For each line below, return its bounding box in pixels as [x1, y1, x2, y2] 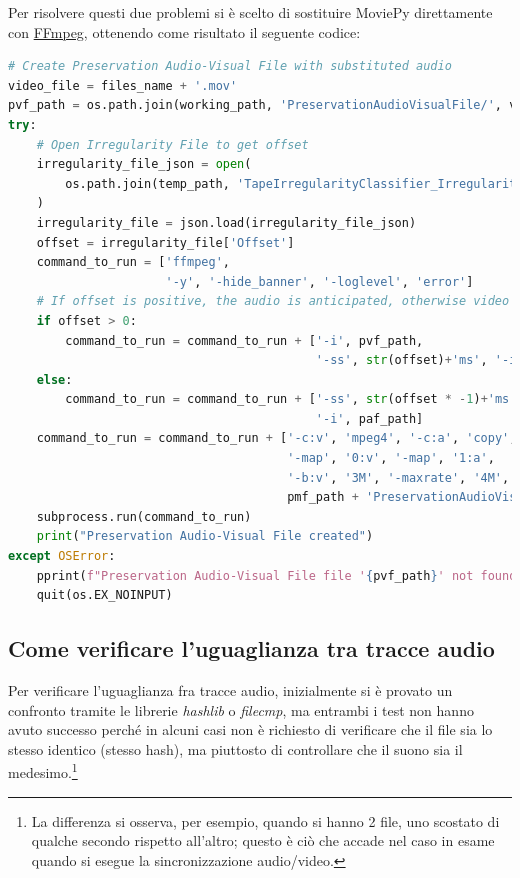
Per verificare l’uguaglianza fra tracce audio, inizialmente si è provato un [8, 680, 453, 701]
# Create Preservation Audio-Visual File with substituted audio [8, 59, 452, 74]
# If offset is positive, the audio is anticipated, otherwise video [36, 294, 510, 309]
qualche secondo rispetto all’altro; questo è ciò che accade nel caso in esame [31, 830, 495, 851]
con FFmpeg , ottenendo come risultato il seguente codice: [8, 21, 361, 42]
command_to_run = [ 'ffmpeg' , [36, 255, 230, 270]
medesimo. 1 [8, 759, 78, 783]
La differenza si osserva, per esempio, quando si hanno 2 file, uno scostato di [31, 810, 500, 831]
